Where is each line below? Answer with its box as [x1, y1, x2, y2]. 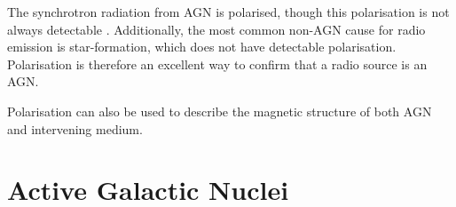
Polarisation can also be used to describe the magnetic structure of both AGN [7, 101, 432, 120]
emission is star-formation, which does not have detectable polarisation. [7, 37, 397, 56]
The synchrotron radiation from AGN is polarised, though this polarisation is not [7, 3, 450, 20]
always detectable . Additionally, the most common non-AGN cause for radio [7, 20, 426, 38]
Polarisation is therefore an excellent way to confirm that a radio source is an [7, 54, 428, 73]
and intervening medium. [7, 119, 143, 138]
